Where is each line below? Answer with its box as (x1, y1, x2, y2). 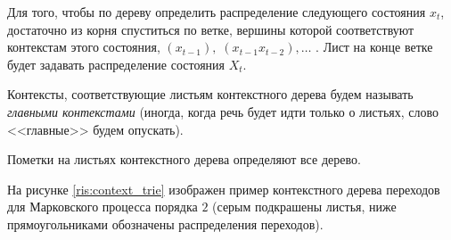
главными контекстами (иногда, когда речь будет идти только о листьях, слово (7, 102, 439, 120)
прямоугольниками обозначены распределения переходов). (7, 214, 324, 233)
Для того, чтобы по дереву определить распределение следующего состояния (7, 3, 426, 21)
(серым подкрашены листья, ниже (212, 197, 397, 216)
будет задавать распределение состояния (7, 54, 225, 73)
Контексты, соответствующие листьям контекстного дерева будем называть (7, 85, 414, 103)
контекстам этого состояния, (7, 37, 160, 56)
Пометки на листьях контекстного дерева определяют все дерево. (7, 150, 361, 169)
